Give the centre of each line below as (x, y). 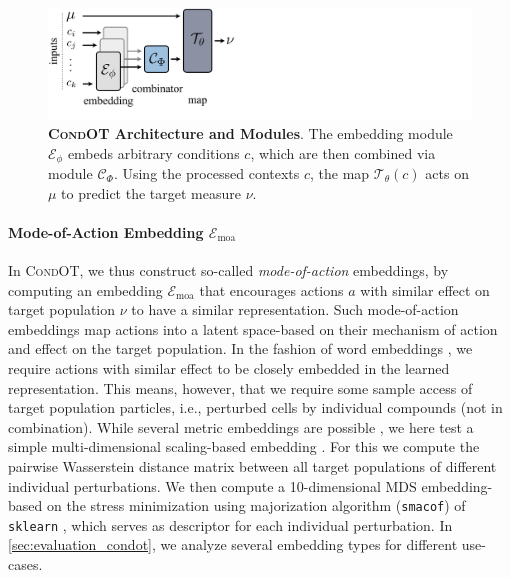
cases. (25, 564)
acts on (447, 173)
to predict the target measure (151, 192)
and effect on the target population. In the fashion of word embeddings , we (240, 348)
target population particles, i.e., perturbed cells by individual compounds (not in (255, 407)
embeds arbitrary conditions (153, 152)
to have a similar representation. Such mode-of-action (295, 309)
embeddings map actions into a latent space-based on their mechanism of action (253, 328)
